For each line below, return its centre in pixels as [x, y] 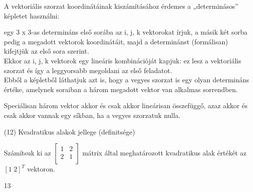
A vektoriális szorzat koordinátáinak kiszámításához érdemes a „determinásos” [121, 6]
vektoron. [41, 169]
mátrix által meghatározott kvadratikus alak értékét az [164, 153]
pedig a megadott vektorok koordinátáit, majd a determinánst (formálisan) [116, 41]
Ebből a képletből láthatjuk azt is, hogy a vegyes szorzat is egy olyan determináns [127, 80]
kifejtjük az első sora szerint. [47, 51]
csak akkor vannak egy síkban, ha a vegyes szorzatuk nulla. [92, 115]
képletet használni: [32, 15]
